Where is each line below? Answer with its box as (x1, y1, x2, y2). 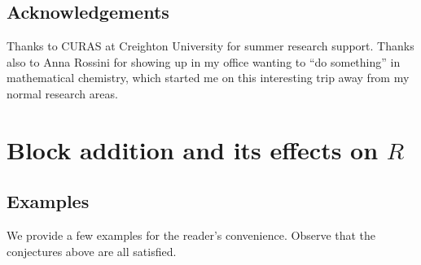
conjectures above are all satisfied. (7, 242, 177, 259)
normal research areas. (7, 85, 118, 102)
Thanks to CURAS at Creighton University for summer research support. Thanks (7, 37, 414, 54)
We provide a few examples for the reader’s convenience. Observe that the (7, 227, 376, 244)
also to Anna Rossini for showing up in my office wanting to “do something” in (7, 53, 401, 70)
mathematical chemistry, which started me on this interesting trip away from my (7, 69, 410, 86)
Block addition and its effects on (7, 132, 379, 166)
